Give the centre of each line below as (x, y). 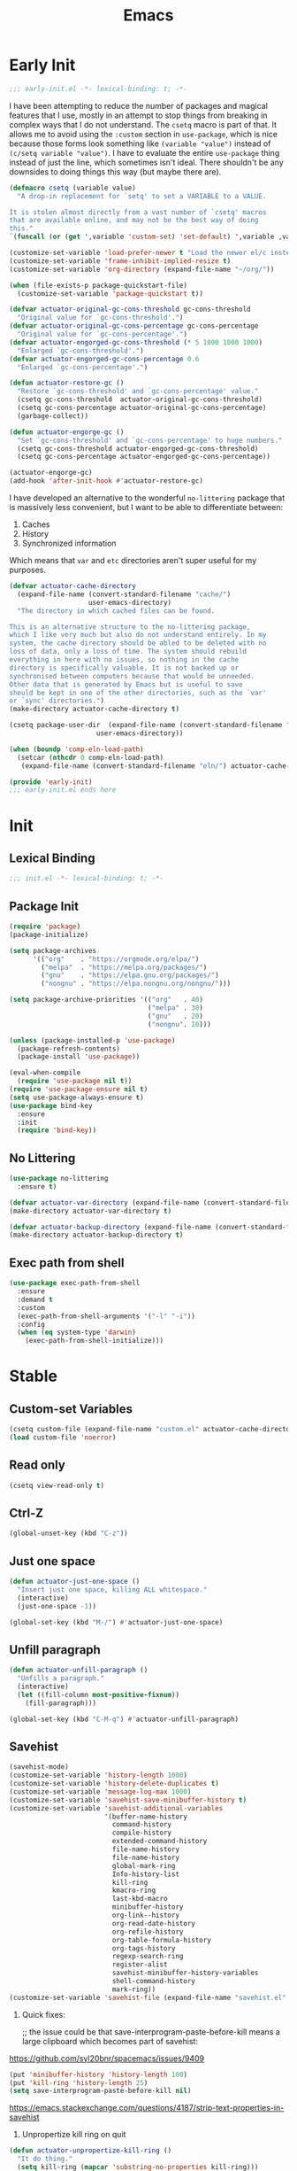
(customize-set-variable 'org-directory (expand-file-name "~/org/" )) (142, 269)
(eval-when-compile (45, 1073)
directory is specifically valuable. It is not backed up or (124, 668)
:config (31, 1324)
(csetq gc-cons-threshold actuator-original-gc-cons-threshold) (140, 399)
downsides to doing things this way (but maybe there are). (115, 171)
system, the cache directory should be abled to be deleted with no (138, 643)
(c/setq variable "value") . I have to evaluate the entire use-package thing (145, 152)
